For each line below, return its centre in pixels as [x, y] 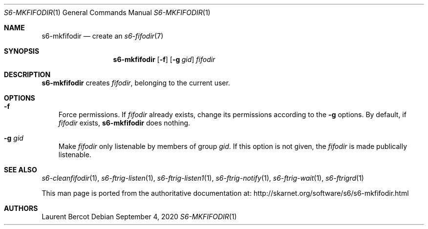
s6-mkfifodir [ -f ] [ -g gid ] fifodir [164, 59]
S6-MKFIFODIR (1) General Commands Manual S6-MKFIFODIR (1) [107, 12]
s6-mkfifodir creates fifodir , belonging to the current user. [136, 83]
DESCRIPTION [27, 74]
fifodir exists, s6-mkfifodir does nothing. [124, 123]
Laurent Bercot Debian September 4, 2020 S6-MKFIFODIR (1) [139, 217]
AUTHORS [21, 208]
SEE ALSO [21, 170]
